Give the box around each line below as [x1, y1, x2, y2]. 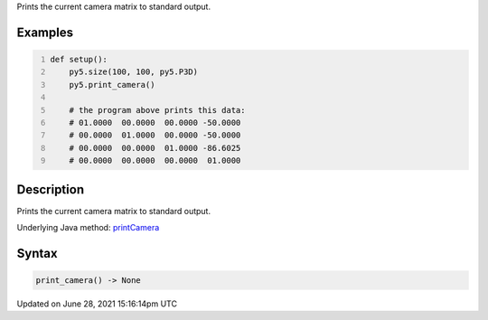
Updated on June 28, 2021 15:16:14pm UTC [16, 298, 178, 309]
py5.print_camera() [69, 80, 155, 89]
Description [16, 182, 85, 197]
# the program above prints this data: [69, 105, 246, 115]
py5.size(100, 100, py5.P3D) [69, 67, 199, 77]
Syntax [16, 245, 58, 261]
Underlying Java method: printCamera [16, 222, 160, 233]
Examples [16, 24, 74, 40]
